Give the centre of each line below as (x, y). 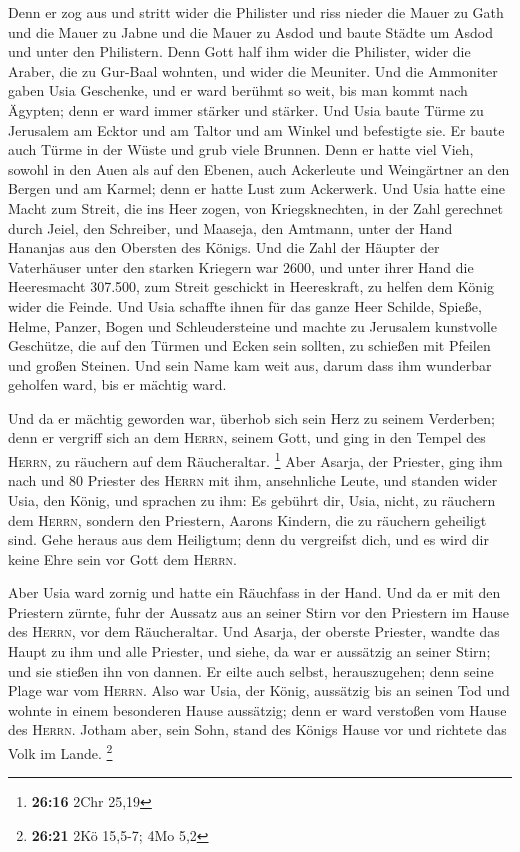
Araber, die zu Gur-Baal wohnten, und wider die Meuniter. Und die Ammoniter (253, 70)
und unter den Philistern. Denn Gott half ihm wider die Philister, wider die (239, 51)
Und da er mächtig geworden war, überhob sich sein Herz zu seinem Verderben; (251, 417)
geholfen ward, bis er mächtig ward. (117, 384)
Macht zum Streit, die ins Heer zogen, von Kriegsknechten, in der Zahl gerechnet (255, 207)
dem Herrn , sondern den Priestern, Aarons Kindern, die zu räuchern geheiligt (247, 519)
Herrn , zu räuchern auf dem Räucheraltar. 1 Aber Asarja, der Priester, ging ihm (255, 459)
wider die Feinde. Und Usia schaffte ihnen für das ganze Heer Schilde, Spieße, (245, 305)
